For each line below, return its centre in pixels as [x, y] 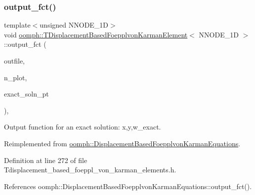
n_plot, [16, 77]
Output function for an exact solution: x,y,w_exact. [83, 127]
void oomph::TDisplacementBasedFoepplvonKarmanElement [96, 34]
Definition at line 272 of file [46, 160]
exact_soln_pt [26, 94]
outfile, [15, 61]
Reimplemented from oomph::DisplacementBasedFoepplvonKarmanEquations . [122, 143]
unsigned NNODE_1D [74, 25]
